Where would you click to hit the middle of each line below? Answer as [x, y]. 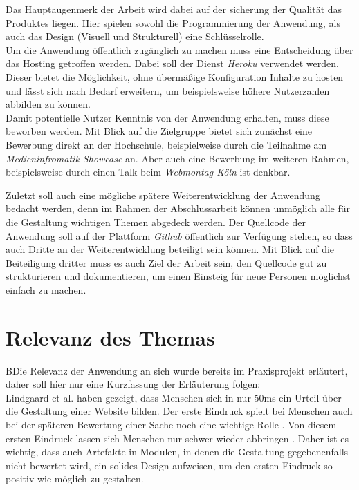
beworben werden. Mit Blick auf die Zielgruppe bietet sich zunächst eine [159, 131]
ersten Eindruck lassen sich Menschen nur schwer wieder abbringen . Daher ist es [177, 438]
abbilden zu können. [48, 104]
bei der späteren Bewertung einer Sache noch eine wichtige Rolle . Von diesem [171, 424]
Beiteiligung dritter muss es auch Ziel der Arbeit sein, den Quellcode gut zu [166, 262]
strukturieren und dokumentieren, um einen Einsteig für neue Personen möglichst [178, 276]
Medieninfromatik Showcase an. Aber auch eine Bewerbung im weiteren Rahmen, [177, 158]
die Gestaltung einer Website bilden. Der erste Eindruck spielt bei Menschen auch [179, 411]
